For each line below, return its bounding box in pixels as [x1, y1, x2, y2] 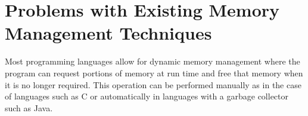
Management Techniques [5, 21, 212, 45]
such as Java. [5, 101, 53, 114]
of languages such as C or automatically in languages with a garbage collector [5, 90, 289, 102]
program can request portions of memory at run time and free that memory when [5, 66, 303, 79]
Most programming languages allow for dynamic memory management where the [5, 55, 300, 67]
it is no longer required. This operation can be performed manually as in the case [5, 78, 301, 91]
